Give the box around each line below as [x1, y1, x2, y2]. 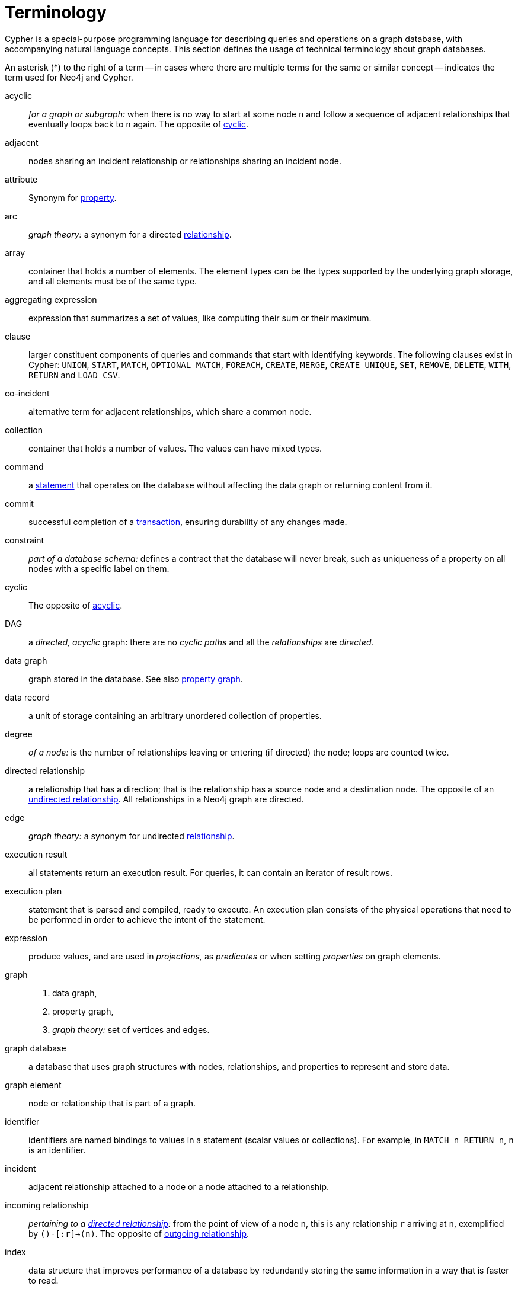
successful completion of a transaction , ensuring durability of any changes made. [28, 516, 347, 527]
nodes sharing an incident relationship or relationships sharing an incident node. [28, 155, 342, 166]
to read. [28, 1275, 59, 1285]
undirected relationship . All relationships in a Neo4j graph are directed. [28, 794, 304, 804]
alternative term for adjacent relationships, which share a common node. [28, 406, 312, 417]
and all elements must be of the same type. [28, 276, 197, 286]
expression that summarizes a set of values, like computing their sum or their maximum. [28, 312, 372, 323]
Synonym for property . [28, 192, 117, 203]
